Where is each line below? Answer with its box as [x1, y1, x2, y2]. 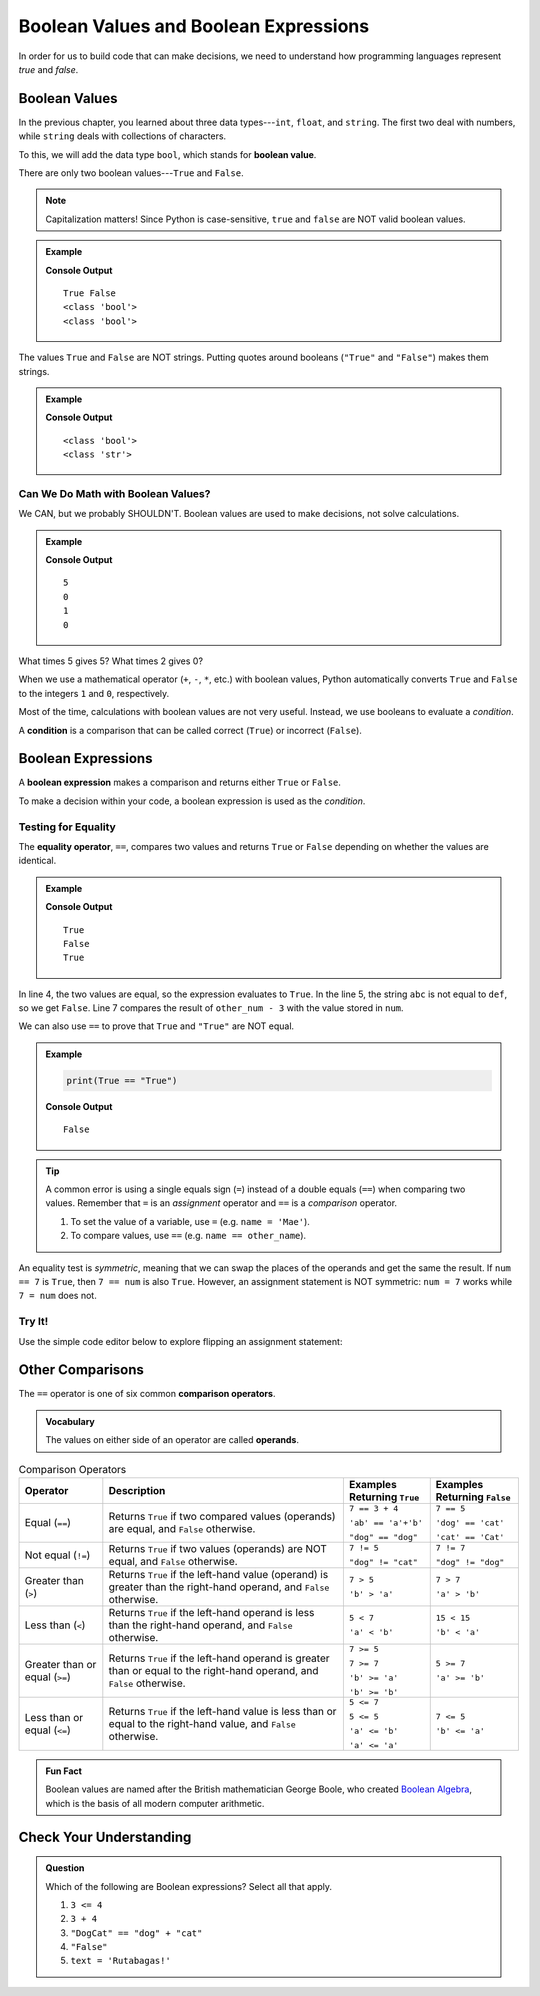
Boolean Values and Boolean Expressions [18, 15, 370, 37]
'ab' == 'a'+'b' [348, 1517, 424, 1528]
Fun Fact [45, 1765, 82, 1777]
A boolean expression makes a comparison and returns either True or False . [18, 776, 342, 789]
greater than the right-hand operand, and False [108, 1580, 330, 1594]
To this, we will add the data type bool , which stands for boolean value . [18, 148, 317, 160]
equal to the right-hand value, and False [108, 1716, 297, 1730]
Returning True [348, 1490, 420, 1504]
